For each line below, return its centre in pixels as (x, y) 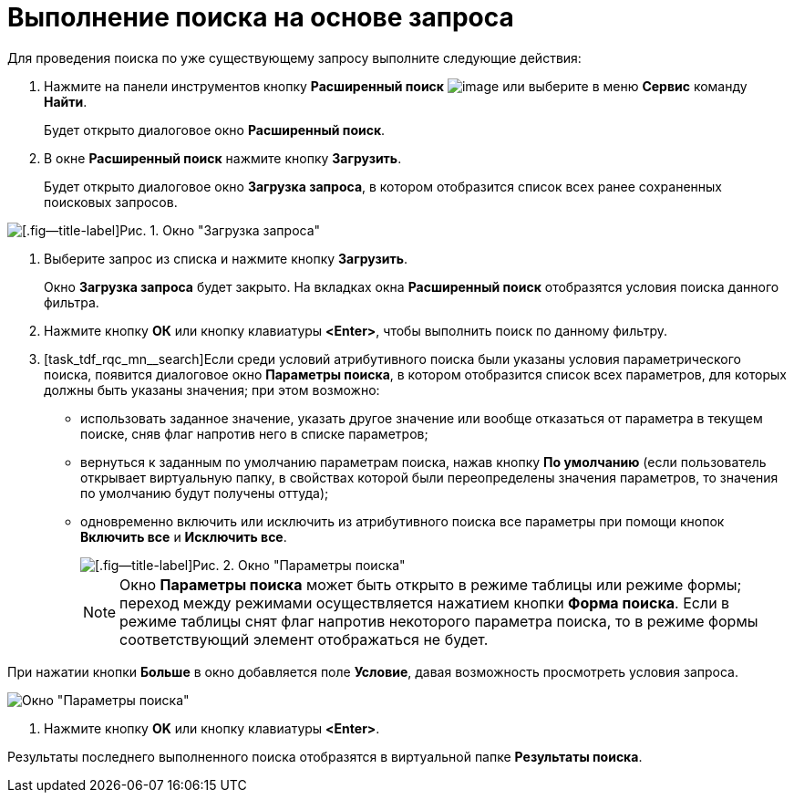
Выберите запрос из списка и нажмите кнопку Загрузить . (226, 258)
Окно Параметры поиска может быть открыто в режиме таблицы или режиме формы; (431, 584)
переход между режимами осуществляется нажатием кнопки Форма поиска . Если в (425, 603)
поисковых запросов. (111, 202)
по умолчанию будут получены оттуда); (205, 493)
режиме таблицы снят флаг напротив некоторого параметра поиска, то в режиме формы (439, 621)
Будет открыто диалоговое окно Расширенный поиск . (215, 130)
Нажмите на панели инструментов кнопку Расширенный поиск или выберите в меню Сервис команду (396, 86)
